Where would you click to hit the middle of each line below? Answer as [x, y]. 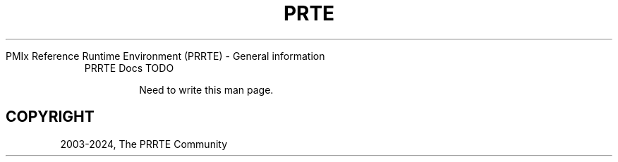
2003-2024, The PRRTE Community [144, 144]
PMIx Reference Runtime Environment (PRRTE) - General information [165, 56]
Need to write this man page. [206, 89]
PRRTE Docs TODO [129, 68]
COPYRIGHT [50, 117]
